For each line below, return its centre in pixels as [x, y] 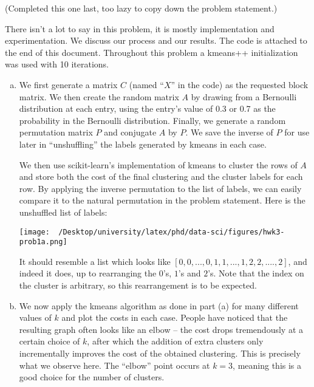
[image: [34, 232]
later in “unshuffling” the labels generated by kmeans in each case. [143, 144]
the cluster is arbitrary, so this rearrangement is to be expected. [138, 285]
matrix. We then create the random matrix [99, 96]
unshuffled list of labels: [63, 212]
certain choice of [49, 341]
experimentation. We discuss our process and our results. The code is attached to [156, 40]
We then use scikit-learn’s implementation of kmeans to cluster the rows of [158, 164]
